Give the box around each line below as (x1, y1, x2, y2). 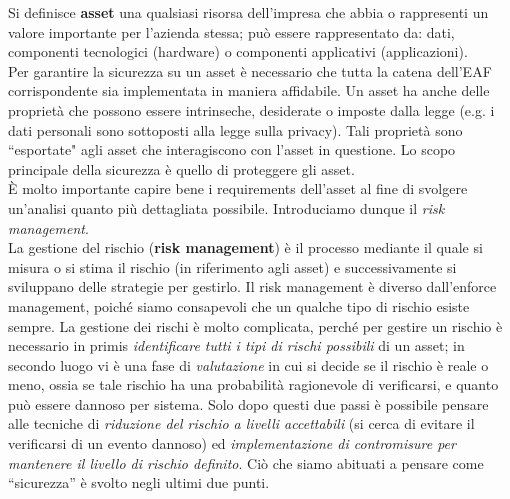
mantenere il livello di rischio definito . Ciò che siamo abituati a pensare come (8, 452, 484, 473)
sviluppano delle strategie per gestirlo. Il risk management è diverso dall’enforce (8, 276, 497, 297)
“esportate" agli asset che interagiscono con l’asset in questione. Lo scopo (8, 139, 456, 160)
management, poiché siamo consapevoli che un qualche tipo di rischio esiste (8, 295, 470, 316)
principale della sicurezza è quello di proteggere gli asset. (8, 158, 355, 179)
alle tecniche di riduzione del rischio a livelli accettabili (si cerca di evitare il (8, 413, 475, 434)
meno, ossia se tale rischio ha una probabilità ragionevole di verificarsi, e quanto (8, 374, 499, 395)
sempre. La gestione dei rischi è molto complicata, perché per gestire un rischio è (8, 315, 503, 336)
